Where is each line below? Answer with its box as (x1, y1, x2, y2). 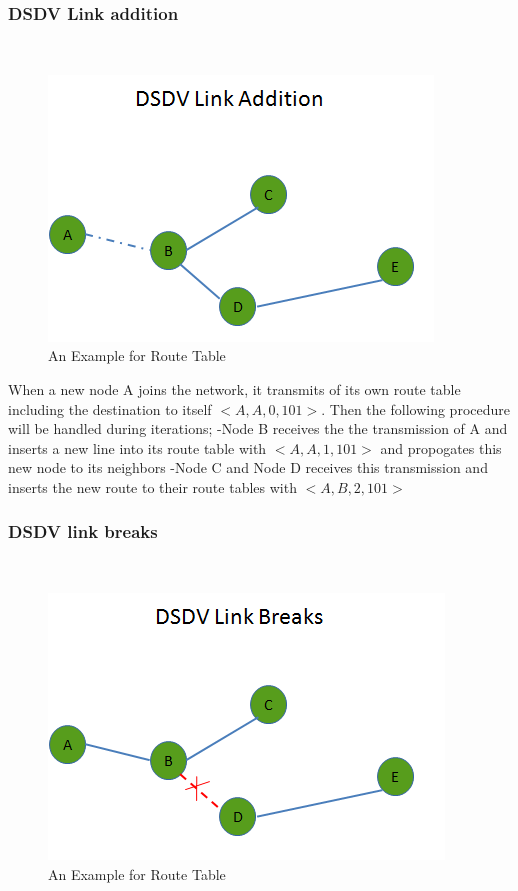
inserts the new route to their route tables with (8, 476, 297, 497)
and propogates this (380, 437, 502, 458)
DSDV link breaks (8, 519, 158, 544)
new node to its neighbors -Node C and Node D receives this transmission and (8, 457, 488, 478)
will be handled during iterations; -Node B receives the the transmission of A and (8, 418, 508, 439)
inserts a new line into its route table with (8, 437, 267, 458)
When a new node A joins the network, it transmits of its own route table (8, 379, 461, 399)
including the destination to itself (8, 398, 212, 419)
